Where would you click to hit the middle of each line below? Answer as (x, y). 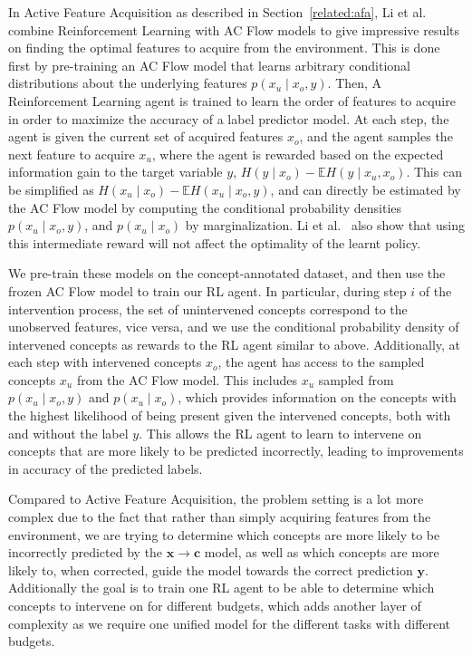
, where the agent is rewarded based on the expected (298, 154)
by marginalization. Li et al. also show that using (325, 225)
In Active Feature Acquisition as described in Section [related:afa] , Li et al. (217, 12)
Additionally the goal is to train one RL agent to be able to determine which (222, 588)
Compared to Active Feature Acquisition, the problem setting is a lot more (216, 499)
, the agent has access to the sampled (321, 362)
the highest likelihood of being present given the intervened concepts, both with (230, 415)
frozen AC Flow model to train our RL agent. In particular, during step (207, 290)
